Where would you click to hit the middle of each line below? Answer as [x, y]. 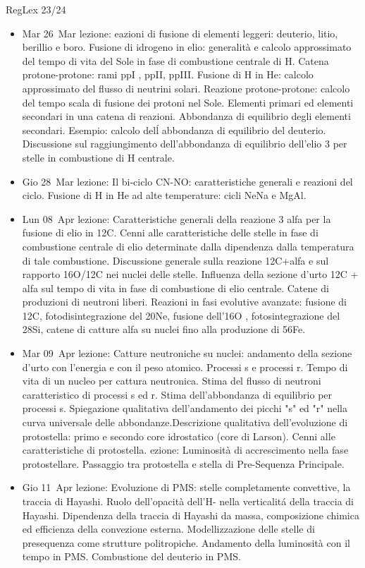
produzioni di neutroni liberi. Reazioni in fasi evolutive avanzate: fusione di [184, 302]
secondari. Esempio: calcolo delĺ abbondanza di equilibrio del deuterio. [174, 129]
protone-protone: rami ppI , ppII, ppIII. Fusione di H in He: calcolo [168, 74]
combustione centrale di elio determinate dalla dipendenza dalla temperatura [188, 246]
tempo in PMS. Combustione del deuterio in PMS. [131, 556]
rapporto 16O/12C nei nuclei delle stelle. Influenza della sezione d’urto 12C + [190, 274]
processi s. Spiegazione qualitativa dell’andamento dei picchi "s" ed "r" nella [185, 408]
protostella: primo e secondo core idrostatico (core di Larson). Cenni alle [179, 436]
